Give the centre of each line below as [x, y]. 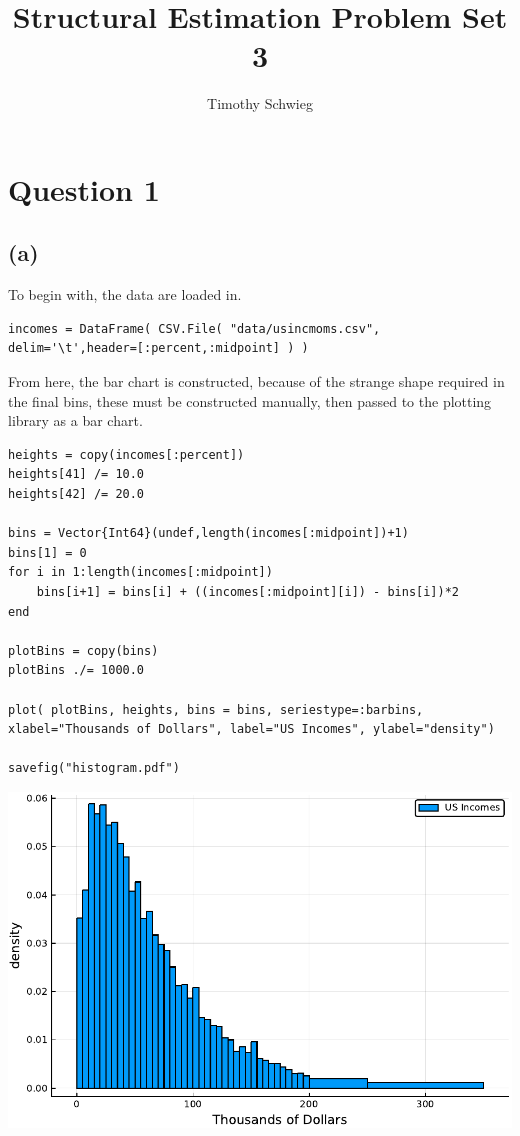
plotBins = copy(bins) [83, 650]
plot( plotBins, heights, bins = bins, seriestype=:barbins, [216, 709]
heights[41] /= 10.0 [76, 474]
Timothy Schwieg [260, 103]
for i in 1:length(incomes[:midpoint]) [140, 572]
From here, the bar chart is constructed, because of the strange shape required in [256, 381]
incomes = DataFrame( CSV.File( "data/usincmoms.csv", [194, 328]
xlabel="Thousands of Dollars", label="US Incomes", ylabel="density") [251, 729]
